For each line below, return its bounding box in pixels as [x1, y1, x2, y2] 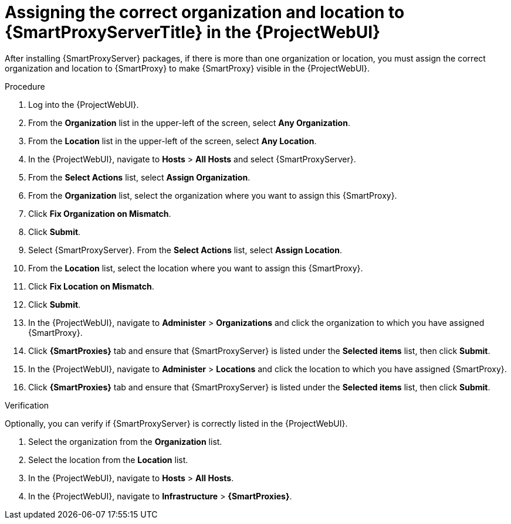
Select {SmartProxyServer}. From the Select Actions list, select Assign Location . [28, 244, 342, 255]
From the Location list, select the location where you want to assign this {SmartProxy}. [28, 263, 363, 273]
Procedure [5, 81, 45, 91]
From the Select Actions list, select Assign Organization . [28, 172, 251, 182]
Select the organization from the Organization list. [28, 436, 222, 447]
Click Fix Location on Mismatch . [28, 281, 154, 291]
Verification [5, 400, 49, 410]
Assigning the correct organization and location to [5, 2, 405, 22]
